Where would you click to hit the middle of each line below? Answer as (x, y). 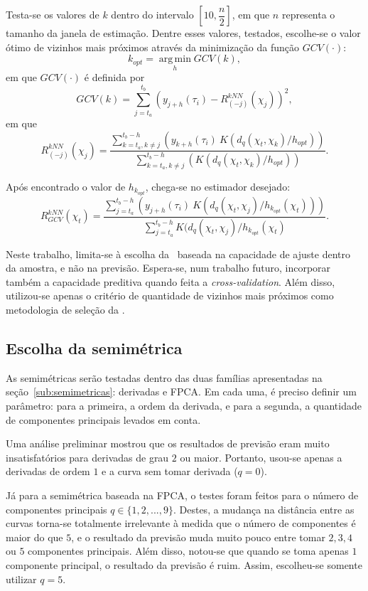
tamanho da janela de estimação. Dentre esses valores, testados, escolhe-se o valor (183, 33)
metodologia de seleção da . (65, 310)
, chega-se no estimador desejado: (218, 186)
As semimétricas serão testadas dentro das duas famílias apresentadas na (164, 377)
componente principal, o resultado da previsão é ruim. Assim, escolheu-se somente (184, 564)
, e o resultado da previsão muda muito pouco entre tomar (198, 537)
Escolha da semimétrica (94, 348)
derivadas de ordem (48, 471)
